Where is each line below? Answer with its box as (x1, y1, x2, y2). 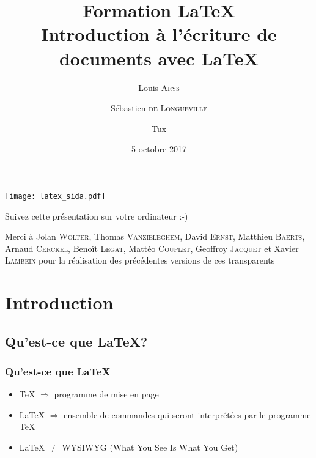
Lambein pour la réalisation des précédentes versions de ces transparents (5, 254, 275, 267)
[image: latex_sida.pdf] (5, 191, 106, 201)
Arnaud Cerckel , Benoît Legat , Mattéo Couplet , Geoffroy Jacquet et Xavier (5, 242, 299, 254)
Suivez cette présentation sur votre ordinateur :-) (5, 209, 188, 222)
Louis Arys (138, 81, 180, 94)
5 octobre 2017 (131, 142, 186, 155)
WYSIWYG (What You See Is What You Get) (62, 441, 238, 454)
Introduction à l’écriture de (41, 21, 277, 46)
